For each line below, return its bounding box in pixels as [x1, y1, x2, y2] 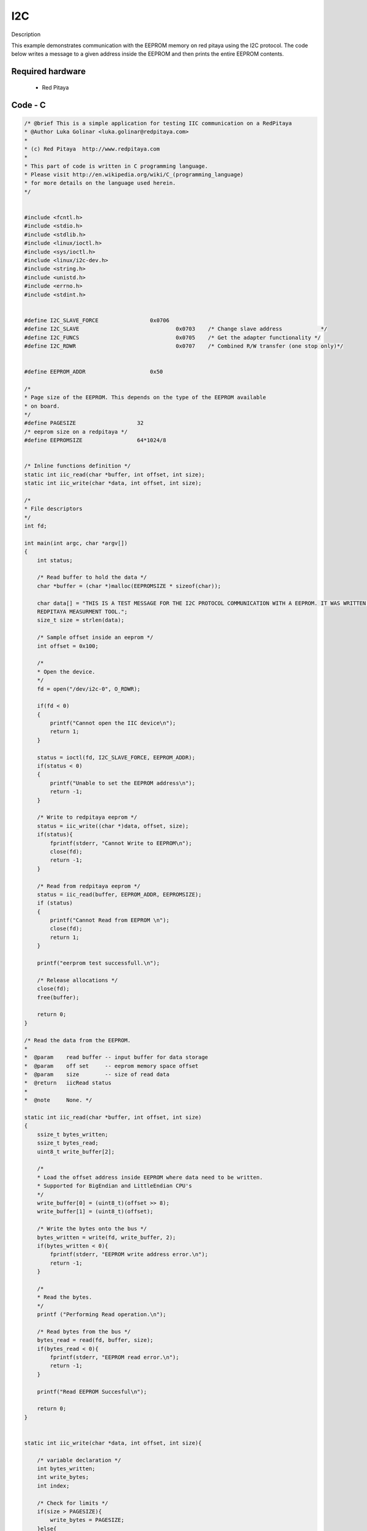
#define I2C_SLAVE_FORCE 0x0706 [24, 317, 169, 324]
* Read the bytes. [37, 1294, 92, 1301]
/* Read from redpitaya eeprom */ [37, 882, 141, 889]
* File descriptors [24, 505, 83, 513]
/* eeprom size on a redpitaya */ [24, 428, 128, 435]
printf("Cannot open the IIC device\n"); [50, 720, 176, 727]
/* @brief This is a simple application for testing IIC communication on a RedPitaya [24, 119, 292, 127]
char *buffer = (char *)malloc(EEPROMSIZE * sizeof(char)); [37, 582, 221, 589]
